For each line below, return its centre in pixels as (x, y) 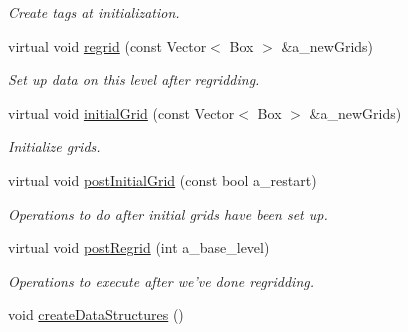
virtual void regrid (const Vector (107, 45)
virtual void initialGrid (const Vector (121, 112)
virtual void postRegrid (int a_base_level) (139, 247)
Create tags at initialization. (94, 12)
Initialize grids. (54, 146)
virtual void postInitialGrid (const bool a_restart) (162, 179)
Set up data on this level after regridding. (134, 79)
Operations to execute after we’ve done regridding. (161, 280)
